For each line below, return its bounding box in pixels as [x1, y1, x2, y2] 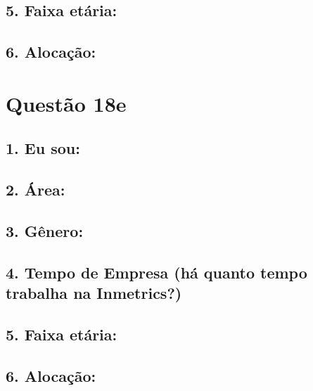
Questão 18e [6, 89, 127, 117]
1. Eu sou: [6, 137, 80, 159]
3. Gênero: [6, 219, 84, 241]
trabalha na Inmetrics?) [6, 282, 182, 304]
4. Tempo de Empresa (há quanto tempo [6, 261, 307, 283]
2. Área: [6, 179, 65, 200]
